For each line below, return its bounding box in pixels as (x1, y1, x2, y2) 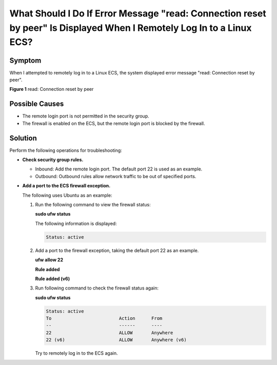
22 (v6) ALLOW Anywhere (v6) (46, 337, 187, 343)
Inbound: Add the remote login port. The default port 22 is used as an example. (35, 166, 203, 172)
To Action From (46, 316, 163, 321)
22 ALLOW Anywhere (46, 330, 173, 336)
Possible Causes (9, 100, 64, 108)
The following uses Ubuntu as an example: (22, 192, 112, 198)
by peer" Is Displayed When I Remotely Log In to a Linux (9, 22, 252, 33)
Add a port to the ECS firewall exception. (22, 183, 111, 189)
